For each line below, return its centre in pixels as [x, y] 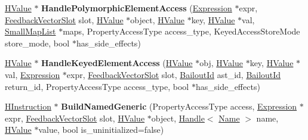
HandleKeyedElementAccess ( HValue [117, 63]
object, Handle [178, 118]
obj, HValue [221, 63]
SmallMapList [30, 31]
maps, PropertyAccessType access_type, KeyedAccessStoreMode [181, 31]
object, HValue [157, 19]
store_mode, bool [37, 43]
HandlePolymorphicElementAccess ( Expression [137, 8]
